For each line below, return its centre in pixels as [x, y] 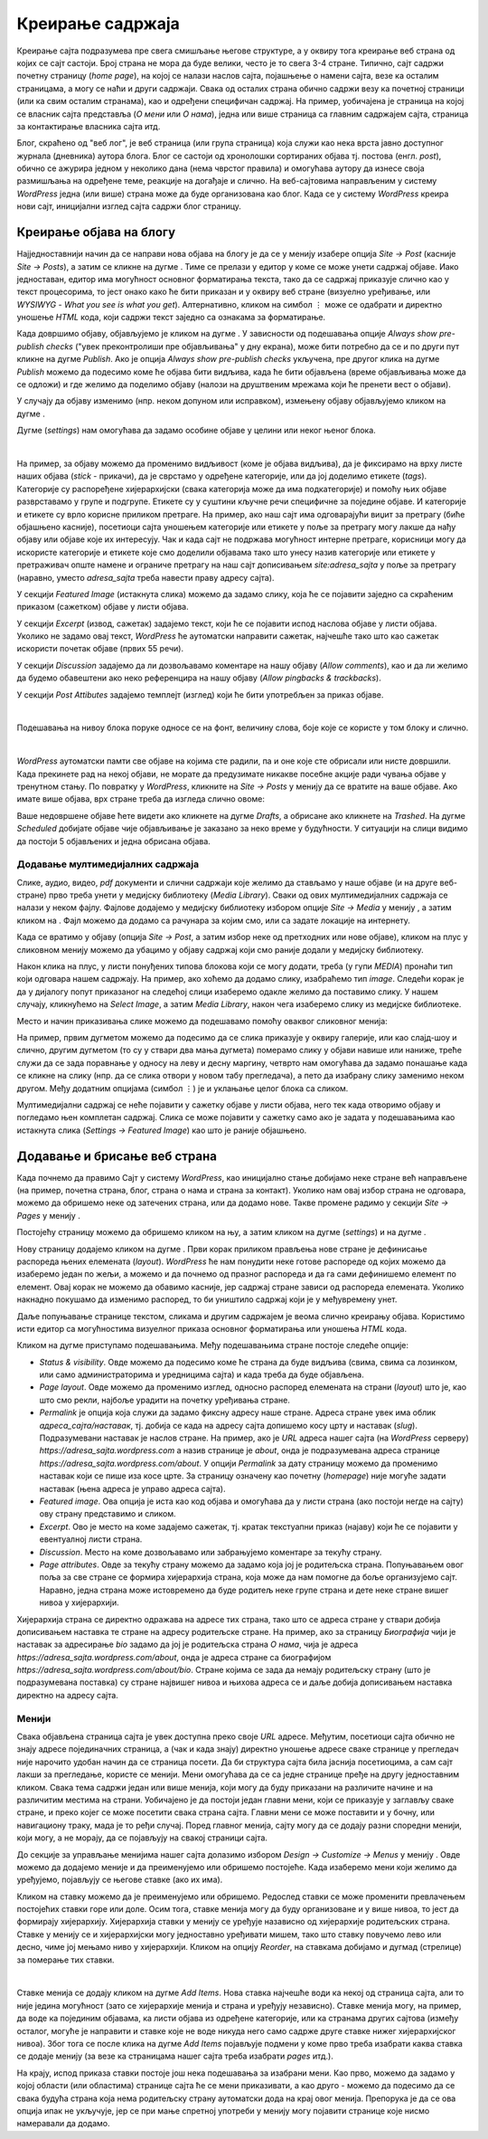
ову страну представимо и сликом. [108, 1514]
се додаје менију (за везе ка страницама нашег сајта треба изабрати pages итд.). [175, 2056]
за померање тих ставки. [66, 1960]
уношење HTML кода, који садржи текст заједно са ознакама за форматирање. [171, 318]
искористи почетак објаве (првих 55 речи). [100, 649]
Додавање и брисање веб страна [117, 1156]
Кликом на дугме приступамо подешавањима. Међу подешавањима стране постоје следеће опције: [213, 1345]
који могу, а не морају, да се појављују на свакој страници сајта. [142, 1838]
